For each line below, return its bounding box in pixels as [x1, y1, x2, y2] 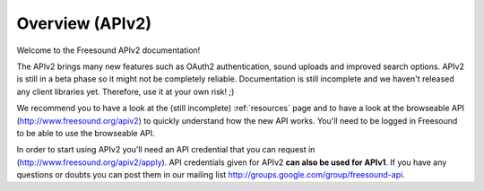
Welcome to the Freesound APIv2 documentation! [16, 45, 201, 56]
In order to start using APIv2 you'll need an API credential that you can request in [16, 144, 315, 155]
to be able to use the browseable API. [16, 127, 156, 138]
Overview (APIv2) [16, 13, 152, 33]
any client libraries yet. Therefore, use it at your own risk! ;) [16, 86, 235, 97]
